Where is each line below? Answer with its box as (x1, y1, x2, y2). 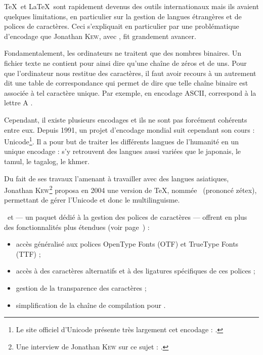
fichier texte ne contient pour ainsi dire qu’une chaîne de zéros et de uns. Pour (4, 57, 247, 68)
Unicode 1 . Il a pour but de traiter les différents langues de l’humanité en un (4, 135, 239, 146)
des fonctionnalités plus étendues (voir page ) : (4, 221, 150, 232)
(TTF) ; (16, 248, 41, 259)
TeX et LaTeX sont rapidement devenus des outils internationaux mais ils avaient (4, 1, 259, 11)
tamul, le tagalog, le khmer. (4, 155, 90, 166)
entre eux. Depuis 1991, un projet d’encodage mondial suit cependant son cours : (4, 124, 255, 135)
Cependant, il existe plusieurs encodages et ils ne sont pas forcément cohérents (4, 114, 247, 125)
